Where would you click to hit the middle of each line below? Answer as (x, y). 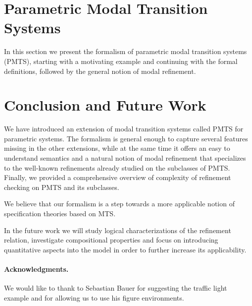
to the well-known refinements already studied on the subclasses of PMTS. (117, 167)
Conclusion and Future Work (105, 105)
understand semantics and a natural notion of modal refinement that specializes (125, 158)
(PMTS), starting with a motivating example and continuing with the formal (121, 61)
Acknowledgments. (36, 269)
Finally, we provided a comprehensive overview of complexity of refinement (118, 177)
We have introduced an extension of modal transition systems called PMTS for (124, 129)
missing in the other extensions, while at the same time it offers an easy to (117, 148)
